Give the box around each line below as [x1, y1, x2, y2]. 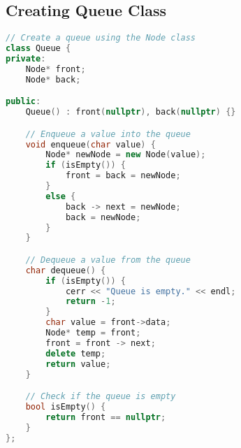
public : [6, 96, 41, 107]
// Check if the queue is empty [25, 391, 176, 402]
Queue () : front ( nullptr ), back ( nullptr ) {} [25, 107, 236, 117]
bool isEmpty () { [25, 401, 106, 412]
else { [45, 191, 76, 201]
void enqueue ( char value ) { [25, 139, 156, 150]
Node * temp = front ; [45, 328, 141, 338]
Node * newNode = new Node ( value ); [45, 150, 206, 160]
